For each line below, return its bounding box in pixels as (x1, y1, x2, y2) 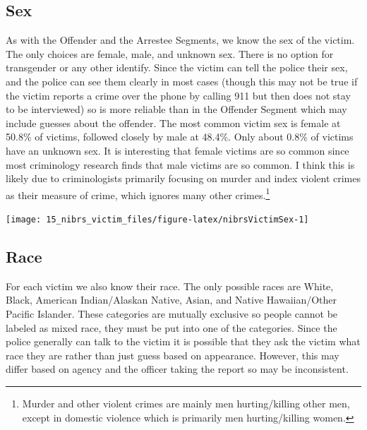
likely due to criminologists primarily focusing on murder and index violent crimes (6, 171, 361, 186)
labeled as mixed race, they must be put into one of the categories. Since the (6, 320, 337, 335)
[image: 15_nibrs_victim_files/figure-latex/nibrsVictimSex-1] (6, 214, 309, 225)
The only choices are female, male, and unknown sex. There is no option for (6, 46, 334, 61)
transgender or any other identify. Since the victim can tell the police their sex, (6, 60, 348, 75)
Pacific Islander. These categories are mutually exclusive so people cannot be (6, 306, 338, 321)
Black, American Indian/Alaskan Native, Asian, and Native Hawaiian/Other (6, 292, 337, 307)
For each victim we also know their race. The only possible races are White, (6, 278, 334, 293)
